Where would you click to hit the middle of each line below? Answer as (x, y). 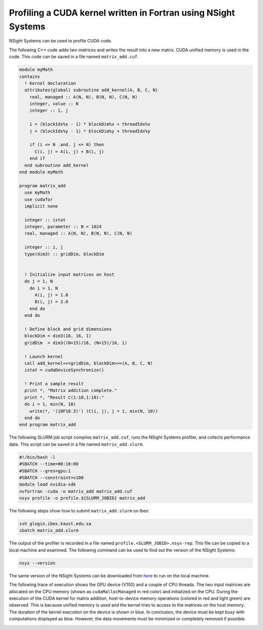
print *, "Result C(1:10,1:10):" (64, 397)
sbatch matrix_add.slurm (49, 530)
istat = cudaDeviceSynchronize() (64, 370)
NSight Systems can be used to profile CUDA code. (60, 41)
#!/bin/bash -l (37, 457)
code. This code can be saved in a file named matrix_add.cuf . (74, 57)
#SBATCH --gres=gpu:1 (45, 471)
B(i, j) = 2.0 (51, 302)
